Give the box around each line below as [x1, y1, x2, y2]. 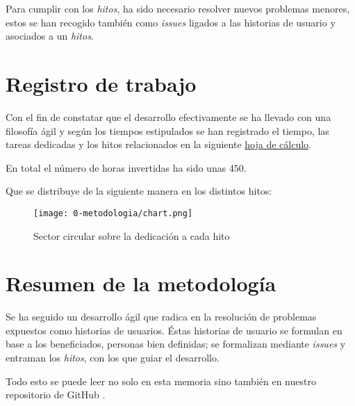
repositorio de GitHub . [6, 387, 106, 402]
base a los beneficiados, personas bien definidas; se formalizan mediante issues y [6, 336, 346, 351]
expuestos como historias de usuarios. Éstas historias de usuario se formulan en [6, 323, 342, 337]
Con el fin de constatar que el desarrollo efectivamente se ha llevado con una [6, 109, 331, 124]
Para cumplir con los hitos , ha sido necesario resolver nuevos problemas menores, [6, 1, 350, 15]
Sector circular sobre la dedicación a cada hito [33, 228, 230, 243]
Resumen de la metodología [6, 269, 276, 298]
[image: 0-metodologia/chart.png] [33, 208, 193, 218]
